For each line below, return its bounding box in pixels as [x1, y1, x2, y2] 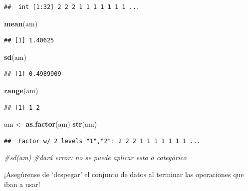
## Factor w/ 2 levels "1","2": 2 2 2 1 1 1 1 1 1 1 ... [4, 137, 201, 145]
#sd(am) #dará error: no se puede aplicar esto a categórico [4, 152, 187, 163]
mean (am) [4, 18, 38, 28]
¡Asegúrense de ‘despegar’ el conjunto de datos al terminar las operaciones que [4, 169, 244, 179]
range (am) [4, 85, 38, 95]
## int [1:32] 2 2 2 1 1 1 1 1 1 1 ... [4, 3, 140, 10]
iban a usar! [4, 179, 40, 189]
